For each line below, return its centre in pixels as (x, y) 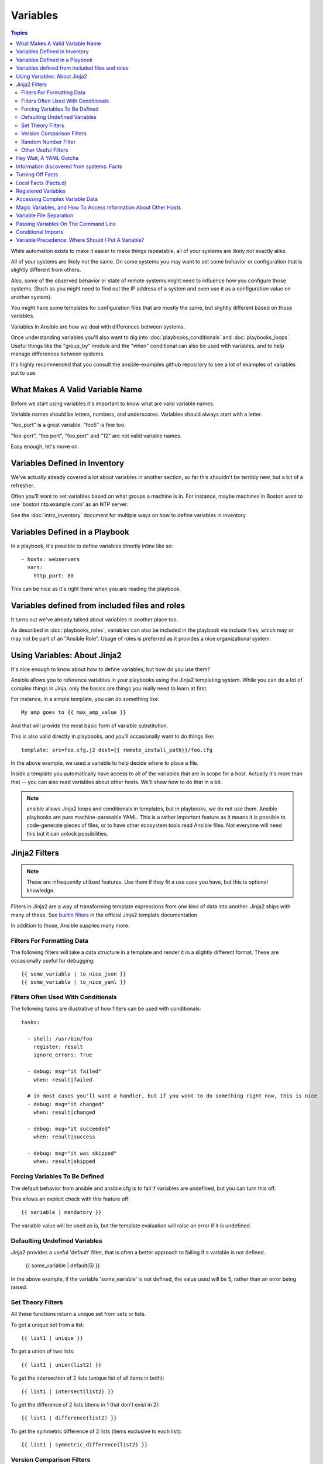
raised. (19, 1287)
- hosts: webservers (51, 560)
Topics (19, 33)
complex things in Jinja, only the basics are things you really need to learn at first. (109, 688)
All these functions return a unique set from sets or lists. (78, 1314)
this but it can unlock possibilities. (67, 833)
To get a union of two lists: (43, 1351)
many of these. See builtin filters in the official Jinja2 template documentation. (105, 915)
